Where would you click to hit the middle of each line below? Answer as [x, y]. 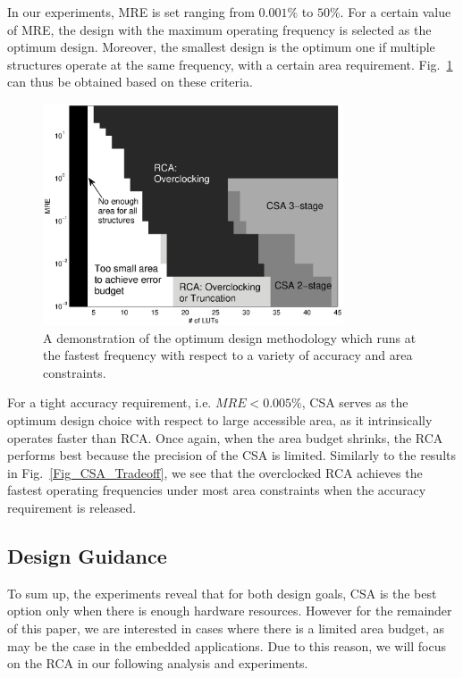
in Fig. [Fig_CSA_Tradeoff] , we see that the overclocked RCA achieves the [215, 472]
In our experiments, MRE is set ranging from [131, 12]
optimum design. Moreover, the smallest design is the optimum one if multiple [221, 47]
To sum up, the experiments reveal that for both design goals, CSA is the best [222, 593]
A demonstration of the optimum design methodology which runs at [230, 337]
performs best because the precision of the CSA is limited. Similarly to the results [231, 455]
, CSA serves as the [355, 402]
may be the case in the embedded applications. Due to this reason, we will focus [227, 645]
